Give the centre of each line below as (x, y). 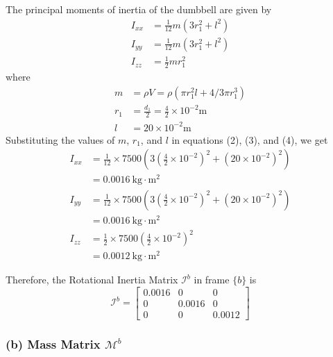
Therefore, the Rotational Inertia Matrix (92, 280)
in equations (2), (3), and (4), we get (250, 139)
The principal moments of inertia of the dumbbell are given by (139, 9)
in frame (212, 280)
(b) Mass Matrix (53, 343)
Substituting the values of (60, 139)
